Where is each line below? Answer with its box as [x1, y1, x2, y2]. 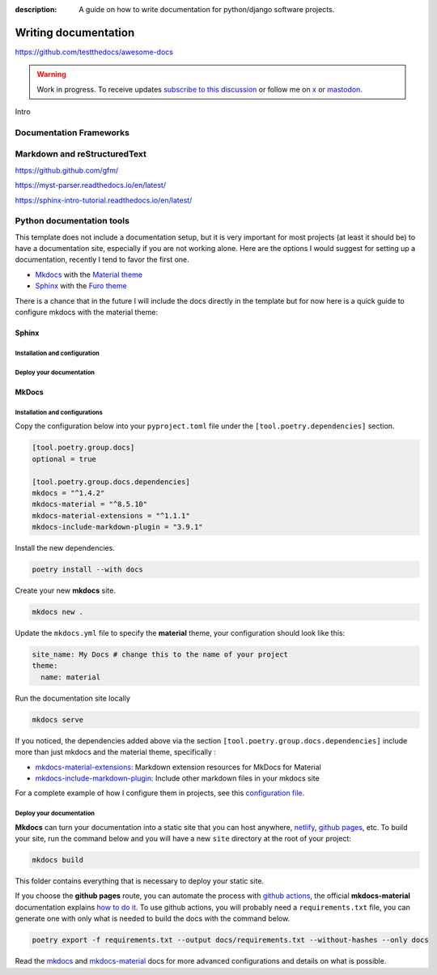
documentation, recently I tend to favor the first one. [15, 255, 189, 265]
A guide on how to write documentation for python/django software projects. [78, 5, 335, 14]
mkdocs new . [32, 607, 84, 617]
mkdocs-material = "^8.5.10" [32, 500, 148, 509]
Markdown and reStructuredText [15, 148, 147, 160]
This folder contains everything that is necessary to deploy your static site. [15, 876, 265, 886]
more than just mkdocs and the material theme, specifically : [15, 747, 216, 757]
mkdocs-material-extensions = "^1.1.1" [32, 511, 190, 520]
